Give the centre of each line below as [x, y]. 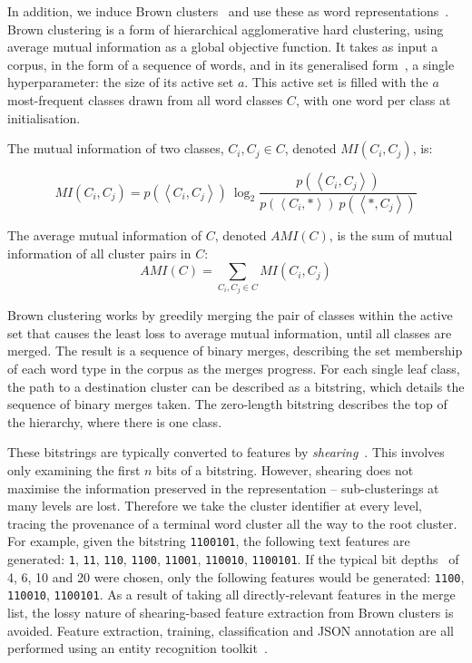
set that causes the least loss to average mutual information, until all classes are [230, 332]
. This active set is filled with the [336, 82]
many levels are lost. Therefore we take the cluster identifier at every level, [215, 506]
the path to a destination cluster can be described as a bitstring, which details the [236, 386]
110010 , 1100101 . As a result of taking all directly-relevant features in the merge [231, 595]
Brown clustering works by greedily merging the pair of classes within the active [230, 315]
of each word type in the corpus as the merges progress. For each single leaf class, [234, 368]
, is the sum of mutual [391, 235]
